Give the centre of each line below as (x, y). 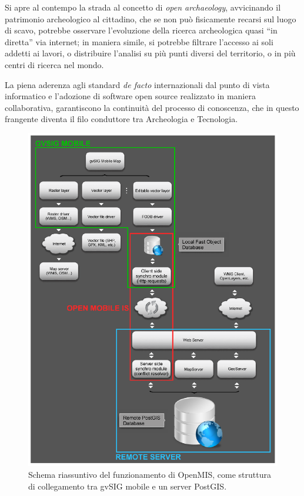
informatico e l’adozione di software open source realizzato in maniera (130, 96)
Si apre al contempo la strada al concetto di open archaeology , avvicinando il (143, 7)
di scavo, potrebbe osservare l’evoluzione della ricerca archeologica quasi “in (141, 30)
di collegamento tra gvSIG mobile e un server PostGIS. (128, 486)
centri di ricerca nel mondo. (54, 64)
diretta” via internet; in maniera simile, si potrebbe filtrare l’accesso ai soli (139, 41)
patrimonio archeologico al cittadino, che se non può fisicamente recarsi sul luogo (151, 18)
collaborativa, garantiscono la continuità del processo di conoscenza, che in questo (152, 107)
